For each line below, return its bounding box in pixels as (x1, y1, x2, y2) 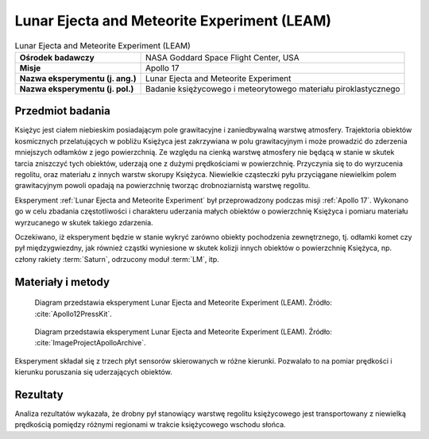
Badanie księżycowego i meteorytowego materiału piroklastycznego (145, 83, 400, 94)
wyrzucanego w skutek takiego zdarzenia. (14, 218, 154, 227)
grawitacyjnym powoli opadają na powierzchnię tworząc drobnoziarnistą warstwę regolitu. (14, 181, 311, 191)
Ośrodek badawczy (19, 52, 95, 63)
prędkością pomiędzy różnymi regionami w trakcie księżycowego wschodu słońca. (14, 420, 286, 429)
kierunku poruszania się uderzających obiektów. (14, 368, 172, 377)
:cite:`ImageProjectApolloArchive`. (34, 338, 146, 348)
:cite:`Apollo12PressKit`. (34, 309, 113, 318)
